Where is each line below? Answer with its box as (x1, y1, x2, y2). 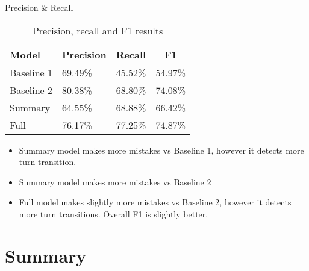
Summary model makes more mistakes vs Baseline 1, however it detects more (19, 143, 304, 156)
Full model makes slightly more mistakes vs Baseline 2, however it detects (19, 196, 292, 208)
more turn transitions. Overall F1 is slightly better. (19, 207, 208, 220)
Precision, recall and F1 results (32, 23, 163, 37)
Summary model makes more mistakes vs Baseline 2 (19, 175, 211, 188)
